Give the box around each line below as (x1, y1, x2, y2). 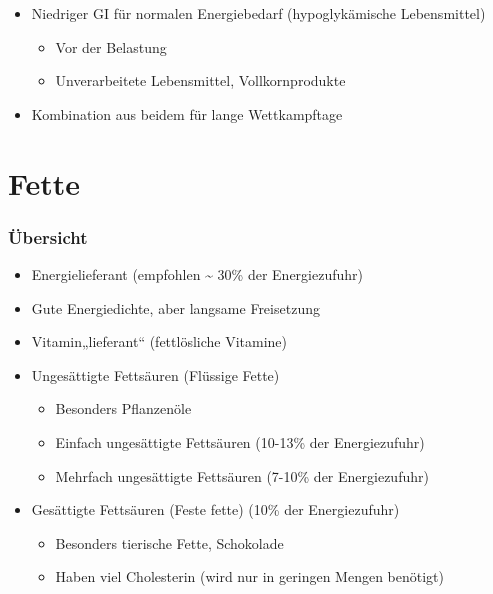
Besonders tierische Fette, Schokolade (55, 532, 284, 553)
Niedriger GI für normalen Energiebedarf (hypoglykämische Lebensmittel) (31, 3, 486, 23)
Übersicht (8, 224, 88, 249)
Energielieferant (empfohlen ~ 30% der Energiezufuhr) (31, 263, 363, 284)
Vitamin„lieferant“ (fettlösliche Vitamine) (31, 331, 288, 352)
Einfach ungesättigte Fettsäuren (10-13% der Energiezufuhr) (55, 431, 425, 452)
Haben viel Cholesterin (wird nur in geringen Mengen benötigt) (55, 566, 444, 587)
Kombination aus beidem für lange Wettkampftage (31, 103, 343, 124)
